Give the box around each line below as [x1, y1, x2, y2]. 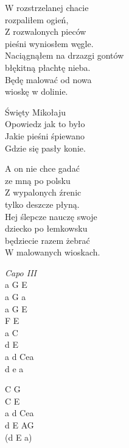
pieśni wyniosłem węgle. [5, 37, 94, 50]
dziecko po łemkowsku [5, 222, 88, 235]
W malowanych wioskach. [5, 246, 100, 259]
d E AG [5, 419, 34, 431]
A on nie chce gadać [5, 162, 80, 175]
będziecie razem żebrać [5, 233, 90, 246]
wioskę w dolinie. [5, 85, 68, 98]
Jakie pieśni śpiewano [5, 129, 85, 142]
